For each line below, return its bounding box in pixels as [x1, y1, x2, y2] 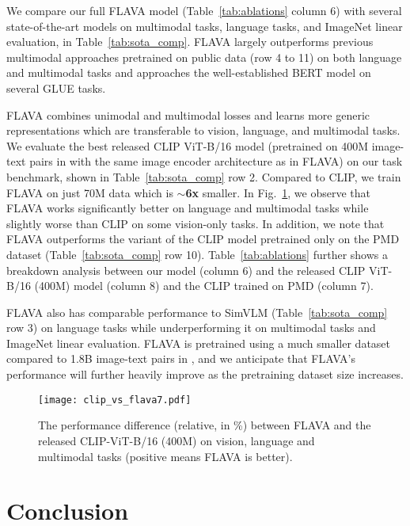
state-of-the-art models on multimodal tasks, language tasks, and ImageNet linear [6, 17, 403, 34]
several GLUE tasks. [6, 79, 106, 96]
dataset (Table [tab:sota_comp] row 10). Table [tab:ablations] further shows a [6, 246, 389, 262]
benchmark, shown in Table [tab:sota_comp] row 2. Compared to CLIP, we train [6, 168, 401, 185]
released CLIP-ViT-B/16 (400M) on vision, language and [38, 432, 315, 448]
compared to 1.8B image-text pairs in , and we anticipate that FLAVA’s [6, 350, 356, 367]
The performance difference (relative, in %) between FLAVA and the [38, 417, 371, 433]
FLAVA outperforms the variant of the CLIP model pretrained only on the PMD [6, 231, 400, 247]
